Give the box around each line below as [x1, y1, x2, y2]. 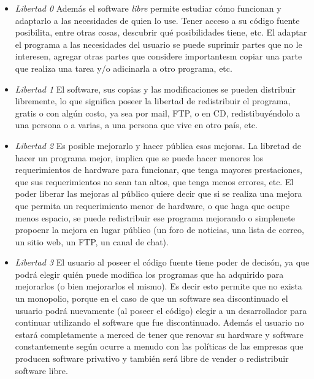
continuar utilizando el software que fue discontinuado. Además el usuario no [15, 316, 304, 329]
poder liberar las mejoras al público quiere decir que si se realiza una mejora [15, 187, 302, 200]
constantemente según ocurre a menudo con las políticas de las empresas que [15, 340, 304, 353]
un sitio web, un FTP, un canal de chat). [15, 235, 169, 248]
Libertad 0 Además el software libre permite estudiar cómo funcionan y [15, 2, 281, 14]
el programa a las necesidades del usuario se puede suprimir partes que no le [15, 37, 302, 50]
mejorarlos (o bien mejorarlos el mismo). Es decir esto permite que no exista [15, 280, 302, 293]
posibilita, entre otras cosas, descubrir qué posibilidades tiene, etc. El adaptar [15, 26, 307, 39]
